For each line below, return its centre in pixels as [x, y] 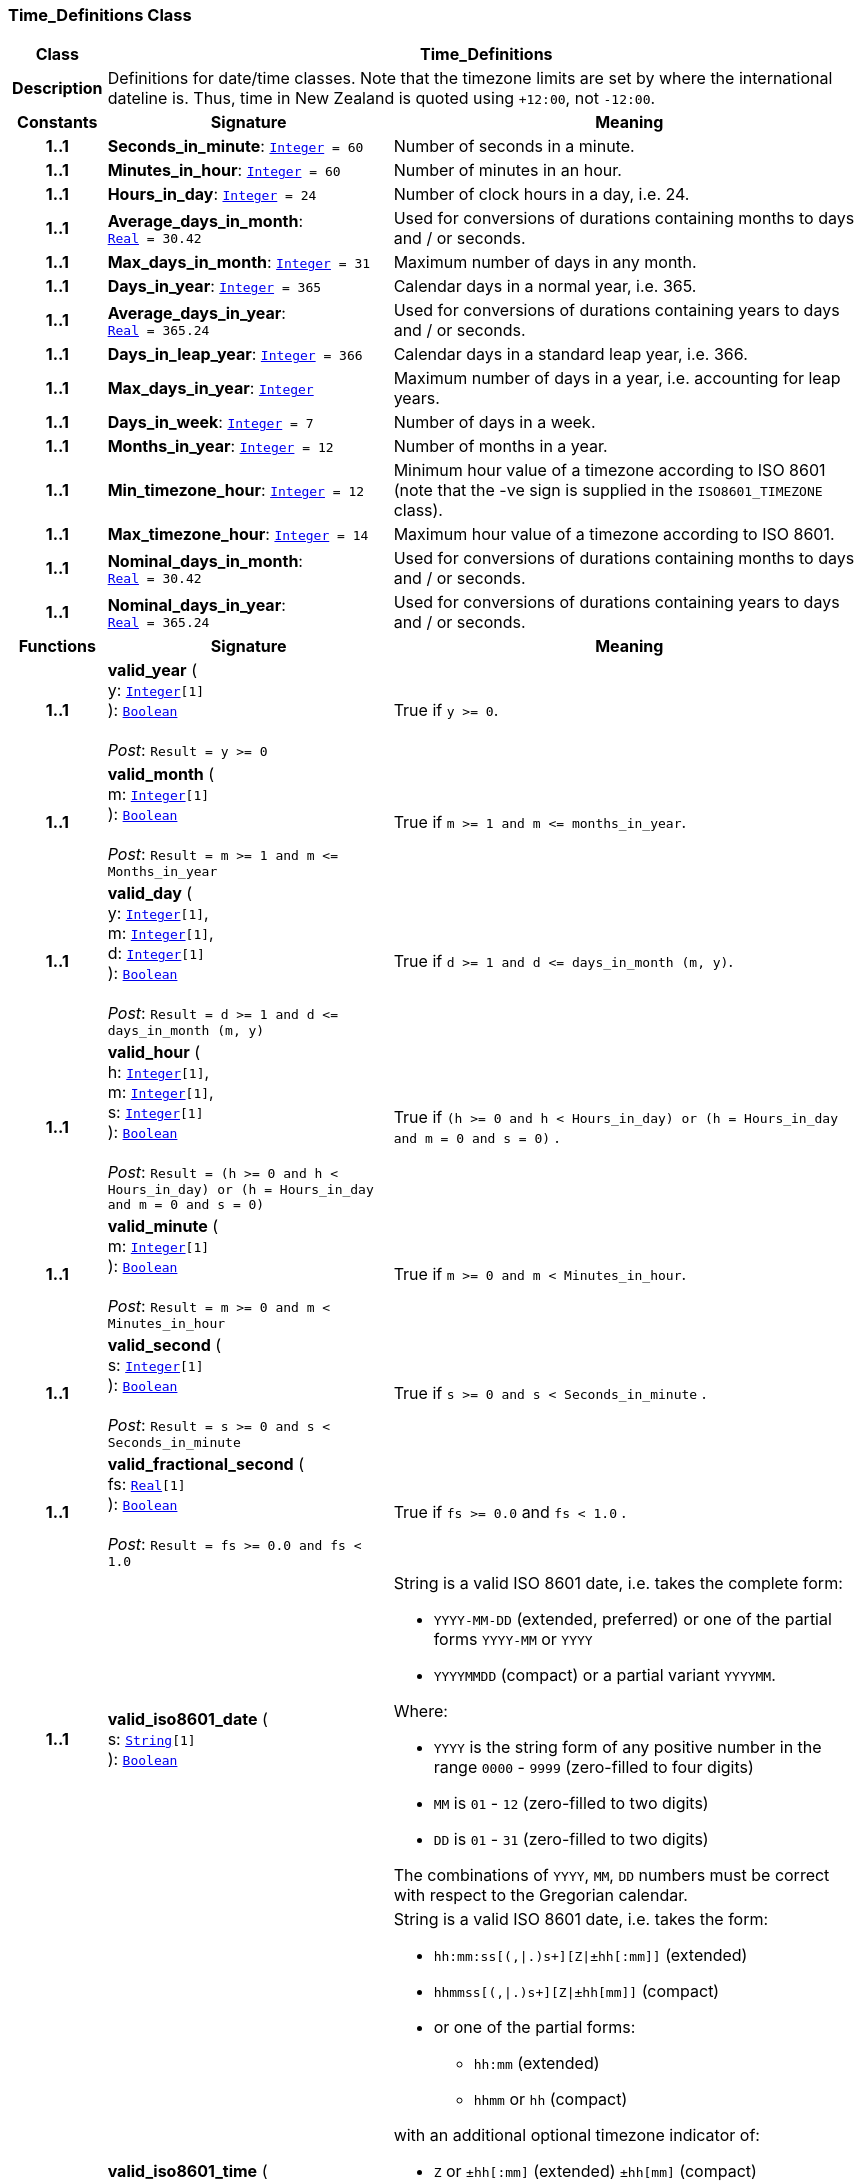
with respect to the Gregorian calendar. [540, 1895]
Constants [57, 122]
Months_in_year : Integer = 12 [220, 446]
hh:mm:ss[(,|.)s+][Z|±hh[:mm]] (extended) [590, 1955]
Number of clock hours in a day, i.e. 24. [541, 194]
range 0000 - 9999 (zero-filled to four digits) [593, 1767]
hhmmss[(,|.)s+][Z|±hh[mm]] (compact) [576, 1991]
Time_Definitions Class [100, 15]
